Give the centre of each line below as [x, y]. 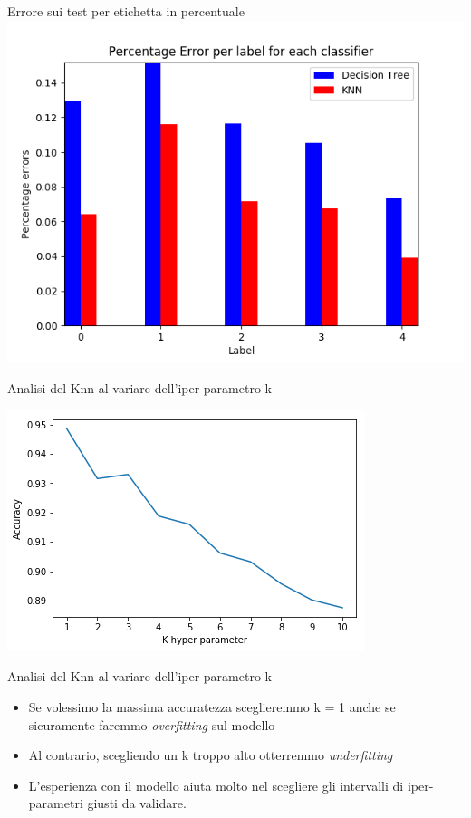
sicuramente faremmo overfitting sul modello [152, 724]
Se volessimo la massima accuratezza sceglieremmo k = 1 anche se [212, 706]
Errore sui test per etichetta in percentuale [126, 11]
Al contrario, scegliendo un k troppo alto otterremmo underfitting [211, 755]
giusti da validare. [137, 803]
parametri [56, 803]
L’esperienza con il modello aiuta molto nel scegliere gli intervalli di [216, 785]
